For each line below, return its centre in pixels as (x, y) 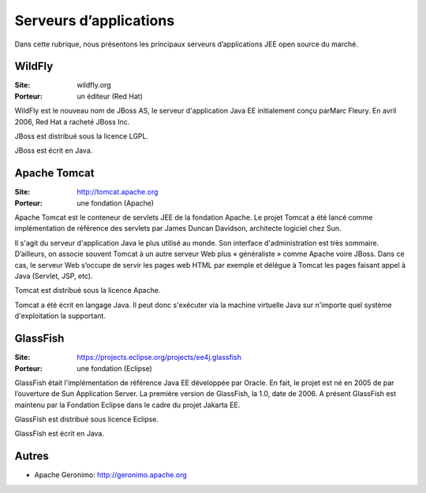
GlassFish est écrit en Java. (59, 434)
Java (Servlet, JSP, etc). (54, 276)
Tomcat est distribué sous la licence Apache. (88, 291)
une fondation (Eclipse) (115, 368)
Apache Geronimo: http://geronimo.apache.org (110, 475)
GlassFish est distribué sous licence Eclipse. (87, 419)
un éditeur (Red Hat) (110, 96)
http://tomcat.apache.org (118, 192)
